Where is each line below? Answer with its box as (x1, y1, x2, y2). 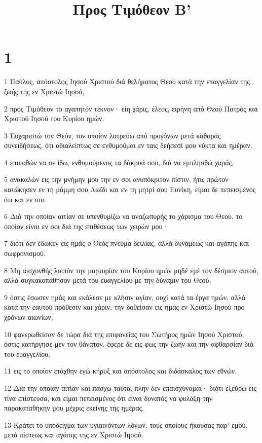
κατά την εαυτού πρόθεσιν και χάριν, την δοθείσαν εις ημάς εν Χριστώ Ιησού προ (4, 302, 245, 312)
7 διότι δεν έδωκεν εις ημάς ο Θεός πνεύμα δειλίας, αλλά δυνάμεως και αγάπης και (4, 238, 249, 248)
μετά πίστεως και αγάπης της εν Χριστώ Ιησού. (4, 429, 143, 440)
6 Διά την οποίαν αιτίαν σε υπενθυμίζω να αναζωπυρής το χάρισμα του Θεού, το (4, 211, 243, 221)
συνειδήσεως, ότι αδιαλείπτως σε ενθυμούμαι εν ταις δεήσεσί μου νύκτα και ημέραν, (4, 140, 252, 151)
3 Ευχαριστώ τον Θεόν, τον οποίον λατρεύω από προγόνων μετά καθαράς (4, 130, 221, 140)
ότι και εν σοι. (4, 194, 46, 204)
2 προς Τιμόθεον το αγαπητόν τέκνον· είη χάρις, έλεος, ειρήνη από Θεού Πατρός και (4, 103, 258, 114)
